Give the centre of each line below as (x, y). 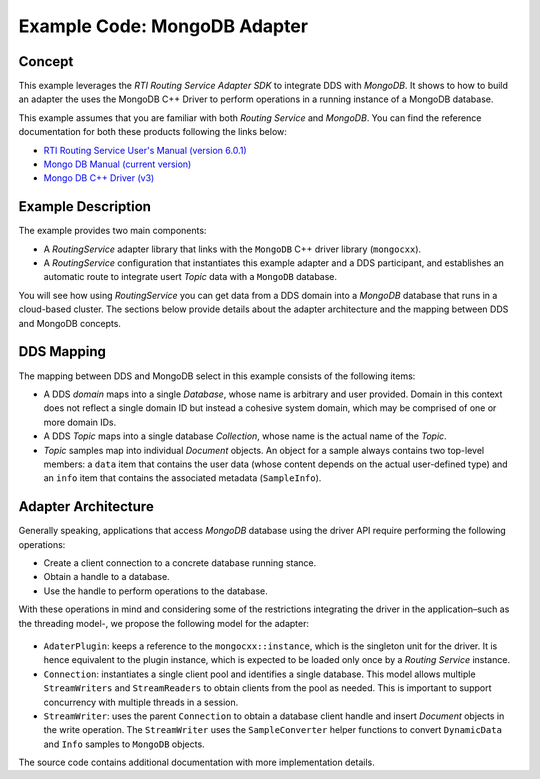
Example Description (85, 206)
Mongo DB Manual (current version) (117, 164)
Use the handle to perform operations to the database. (156, 591)
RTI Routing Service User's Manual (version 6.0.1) (145, 150)
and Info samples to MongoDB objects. (124, 744)
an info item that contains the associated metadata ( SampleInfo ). (182, 478)
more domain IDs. (80, 422)
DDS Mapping (62, 351)
